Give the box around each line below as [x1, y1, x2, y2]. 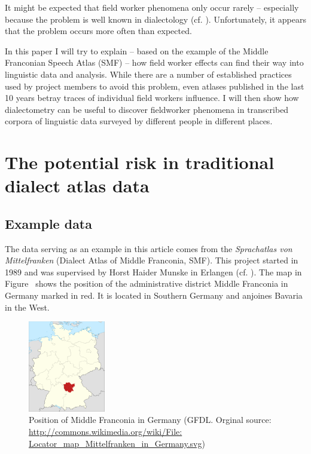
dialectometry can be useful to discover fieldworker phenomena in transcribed [5, 103, 289, 115]
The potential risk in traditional [5, 150, 275, 174]
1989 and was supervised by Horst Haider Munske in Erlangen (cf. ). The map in [5, 265, 302, 278]
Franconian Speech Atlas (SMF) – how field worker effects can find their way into [5, 56, 304, 69]
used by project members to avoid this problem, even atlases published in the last [5, 79, 304, 92]
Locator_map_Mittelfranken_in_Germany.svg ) [29, 437, 205, 449]
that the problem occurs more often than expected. [5, 24, 192, 37]
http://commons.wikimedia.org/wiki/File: [29, 425, 182, 437]
